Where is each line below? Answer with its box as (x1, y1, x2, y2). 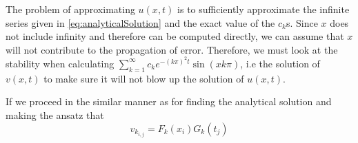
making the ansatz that (6, 107, 104, 122)
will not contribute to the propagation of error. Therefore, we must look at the (6, 42, 338, 56)
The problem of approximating (6, 2, 135, 16)
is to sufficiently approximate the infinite (177, 2, 350, 16)
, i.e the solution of (240, 56, 320, 70)
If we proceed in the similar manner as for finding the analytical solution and (6, 94, 332, 109)
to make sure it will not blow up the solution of (43, 71, 244, 85)
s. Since (286, 15, 318, 30)
